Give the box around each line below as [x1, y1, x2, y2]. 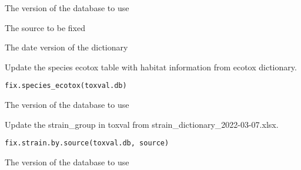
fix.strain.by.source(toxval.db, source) [5, 139, 169, 148]
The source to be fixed [5, 21, 85, 33]
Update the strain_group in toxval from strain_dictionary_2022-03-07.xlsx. [5, 118, 279, 130]
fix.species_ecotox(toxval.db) [5, 81, 127, 90]
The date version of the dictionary [5, 41, 128, 53]
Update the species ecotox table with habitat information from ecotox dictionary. [5, 60, 297, 73]
